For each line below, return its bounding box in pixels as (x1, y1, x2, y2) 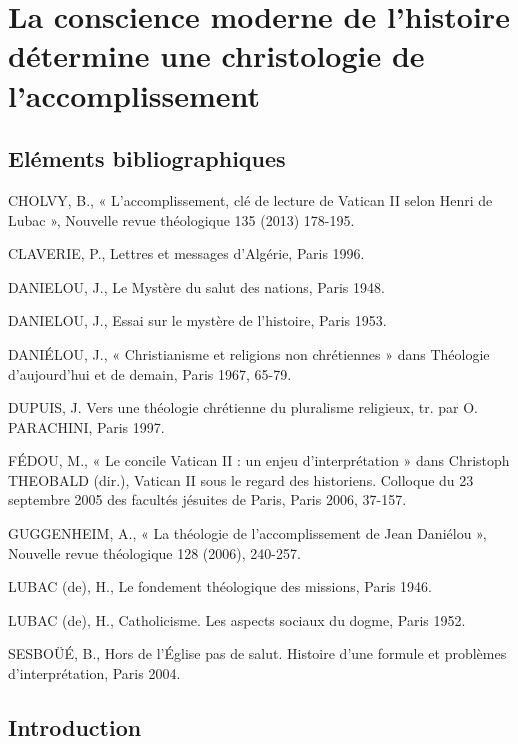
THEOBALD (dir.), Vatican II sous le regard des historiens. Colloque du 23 (8, 469, 474, 490)
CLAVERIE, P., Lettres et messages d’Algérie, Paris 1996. (8, 243, 365, 264)
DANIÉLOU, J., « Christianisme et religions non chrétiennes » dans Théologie (8, 343, 490, 364)
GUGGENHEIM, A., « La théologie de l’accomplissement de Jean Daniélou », (8, 523, 487, 544)
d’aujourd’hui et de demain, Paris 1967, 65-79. (8, 363, 292, 384)
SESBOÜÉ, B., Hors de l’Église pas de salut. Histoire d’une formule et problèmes (8, 643, 507, 664)
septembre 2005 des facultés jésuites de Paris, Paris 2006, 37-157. (8, 489, 407, 510)
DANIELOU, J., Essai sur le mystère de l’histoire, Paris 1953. (8, 310, 387, 331)
